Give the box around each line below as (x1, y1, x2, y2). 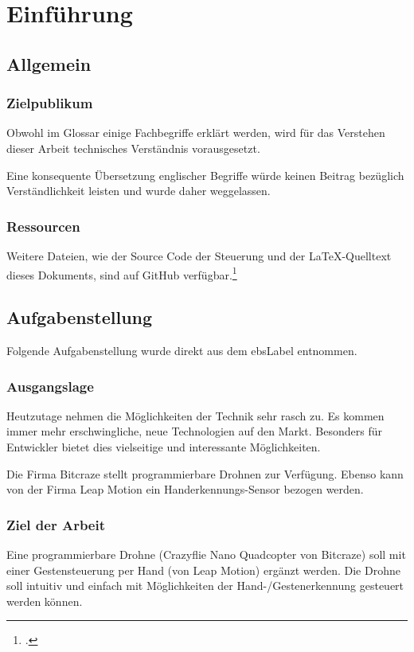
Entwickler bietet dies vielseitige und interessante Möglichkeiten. (6, 439, 321, 455)
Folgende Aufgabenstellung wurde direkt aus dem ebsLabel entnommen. (6, 342, 357, 359)
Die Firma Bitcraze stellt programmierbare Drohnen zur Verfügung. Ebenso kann (6, 465, 404, 482)
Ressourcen (6, 216, 80, 236)
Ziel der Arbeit (6, 514, 106, 534)
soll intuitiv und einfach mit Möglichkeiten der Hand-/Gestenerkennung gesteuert (6, 577, 404, 594)
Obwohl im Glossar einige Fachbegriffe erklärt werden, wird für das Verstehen (6, 124, 385, 141)
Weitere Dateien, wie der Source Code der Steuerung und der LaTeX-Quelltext (6, 247, 392, 264)
